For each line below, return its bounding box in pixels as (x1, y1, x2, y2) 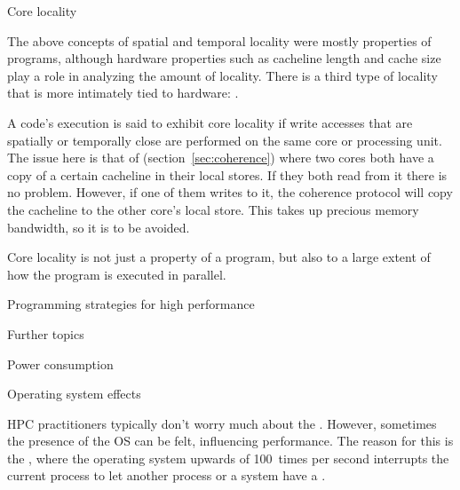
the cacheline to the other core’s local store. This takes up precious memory (7, 200, 419, 218)
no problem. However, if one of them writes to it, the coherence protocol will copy (7, 183, 453, 202)
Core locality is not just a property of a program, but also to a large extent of (7, 248, 431, 266)
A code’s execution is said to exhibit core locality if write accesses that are (7, 113, 413, 131)
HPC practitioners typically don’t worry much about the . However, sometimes (7, 414, 437, 432)
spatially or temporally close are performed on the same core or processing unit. (7, 130, 442, 149)
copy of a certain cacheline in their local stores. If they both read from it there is (7, 165, 448, 184)
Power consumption (7, 354, 114, 373)
